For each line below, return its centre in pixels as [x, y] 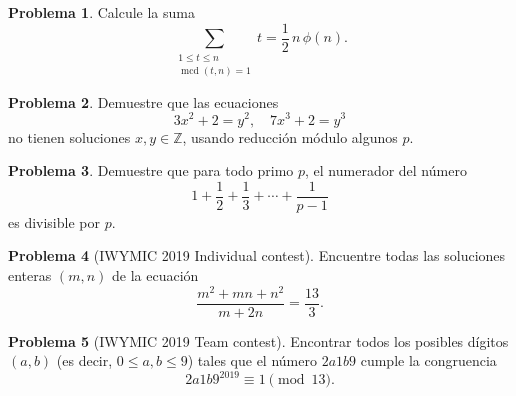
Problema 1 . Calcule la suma [101, 12]
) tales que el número [252, 360]
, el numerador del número [386, 170]
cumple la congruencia [428, 360]
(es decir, [84, 360]
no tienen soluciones [69, 136]
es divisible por [54, 221]
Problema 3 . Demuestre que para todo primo [151, 170]
